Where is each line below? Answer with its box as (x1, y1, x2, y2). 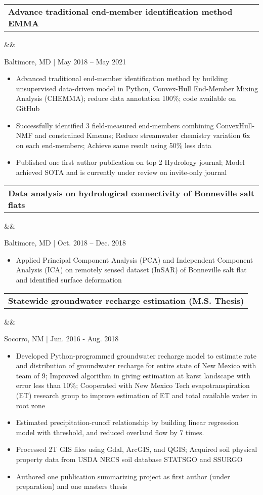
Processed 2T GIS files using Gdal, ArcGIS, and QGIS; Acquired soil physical (16, 444, 257, 454)
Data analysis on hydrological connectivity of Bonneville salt (8, 187, 255, 199)
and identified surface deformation (16, 274, 122, 285)
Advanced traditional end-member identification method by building (16, 73, 228, 84)
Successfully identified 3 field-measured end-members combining (16, 120, 214, 130)
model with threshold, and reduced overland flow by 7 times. (16, 427, 204, 437)
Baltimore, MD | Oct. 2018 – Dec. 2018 (4, 237, 126, 248)
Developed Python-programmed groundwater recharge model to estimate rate (16, 350, 256, 361)
